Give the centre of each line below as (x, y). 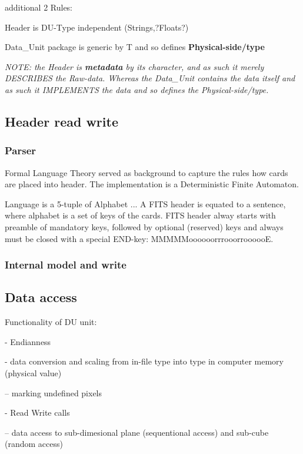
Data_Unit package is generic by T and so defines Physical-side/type (135, 47)
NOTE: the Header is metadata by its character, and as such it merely (134, 66)
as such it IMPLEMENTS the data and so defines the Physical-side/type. (137, 89)
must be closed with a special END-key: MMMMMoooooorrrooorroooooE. (139, 238)
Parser (21, 150)
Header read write (61, 121)
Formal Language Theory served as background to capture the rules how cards (146, 172)
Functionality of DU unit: (51, 322)
